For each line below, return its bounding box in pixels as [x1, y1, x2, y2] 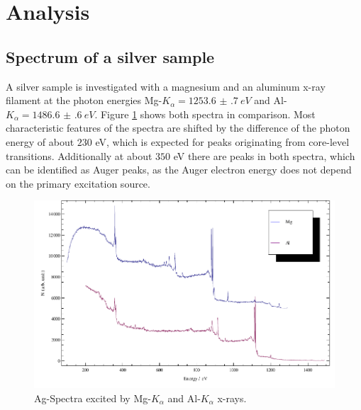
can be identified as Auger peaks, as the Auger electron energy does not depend [6, 162, 352, 177]
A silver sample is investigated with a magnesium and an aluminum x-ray [6, 79, 326, 93]
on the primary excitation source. [6, 176, 150, 190]
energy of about [6, 134, 74, 149]
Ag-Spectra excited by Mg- [34, 390, 151, 405]
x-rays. [217, 390, 247, 405]
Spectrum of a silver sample [6, 45, 215, 67]
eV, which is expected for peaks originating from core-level [95, 134, 350, 149]
